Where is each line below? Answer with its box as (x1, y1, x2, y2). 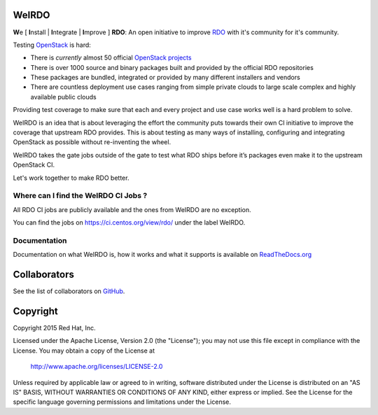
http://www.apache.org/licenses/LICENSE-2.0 (30, 363, 163, 371)
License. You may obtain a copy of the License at (13, 346, 155, 355)
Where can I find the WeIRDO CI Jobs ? (13, 191, 148, 201)
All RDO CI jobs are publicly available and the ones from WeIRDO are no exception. (13, 205, 251, 213)
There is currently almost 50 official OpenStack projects (30, 53, 192, 62)
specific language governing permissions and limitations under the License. (13, 398, 231, 406)
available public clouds (30, 92, 97, 101)
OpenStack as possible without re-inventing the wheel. (13, 138, 171, 146)
